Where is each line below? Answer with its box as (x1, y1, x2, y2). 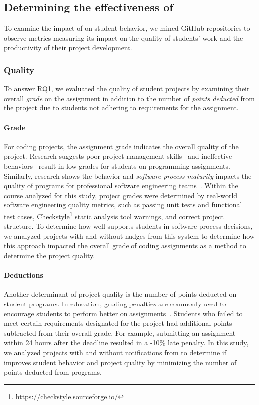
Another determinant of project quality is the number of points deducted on (4, 289, 237, 299)
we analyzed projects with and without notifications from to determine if (4, 347, 226, 357)
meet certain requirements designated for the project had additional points (4, 318, 232, 328)
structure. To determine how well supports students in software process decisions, (4, 221, 253, 231)
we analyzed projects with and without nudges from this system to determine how (4, 230, 255, 241)
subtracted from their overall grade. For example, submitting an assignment (4, 327, 236, 338)
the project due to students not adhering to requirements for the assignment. (4, 102, 239, 113)
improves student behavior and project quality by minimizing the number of (4, 357, 237, 367)
